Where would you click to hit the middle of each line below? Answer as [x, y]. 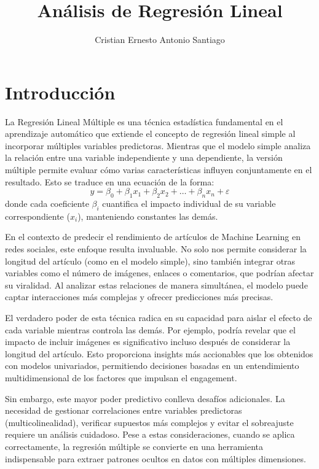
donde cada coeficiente [47, 203]
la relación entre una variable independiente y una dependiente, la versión [144, 157]
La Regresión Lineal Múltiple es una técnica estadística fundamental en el [144, 121]
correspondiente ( [37, 216]
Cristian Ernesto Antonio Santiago [160, 40]
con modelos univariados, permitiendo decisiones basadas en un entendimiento [152, 366]
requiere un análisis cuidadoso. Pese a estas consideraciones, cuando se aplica [150, 434]
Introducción [60, 92]
